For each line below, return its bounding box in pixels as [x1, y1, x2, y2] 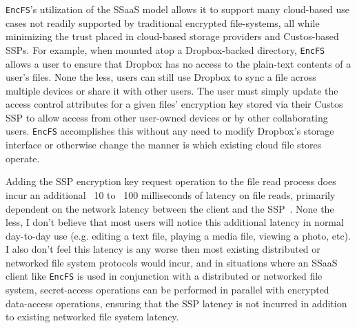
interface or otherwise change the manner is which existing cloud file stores [6, 137, 322, 152]
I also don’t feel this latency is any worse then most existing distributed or [6, 242, 320, 256]
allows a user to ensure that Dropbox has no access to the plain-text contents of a [6, 56, 351, 70]
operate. [6, 151, 40, 165]
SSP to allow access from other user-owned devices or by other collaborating [6, 110, 328, 124]
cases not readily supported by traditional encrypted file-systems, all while [6, 15, 320, 30]
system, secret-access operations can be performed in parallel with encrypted [6, 282, 329, 297]
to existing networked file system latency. [6, 309, 179, 324]
